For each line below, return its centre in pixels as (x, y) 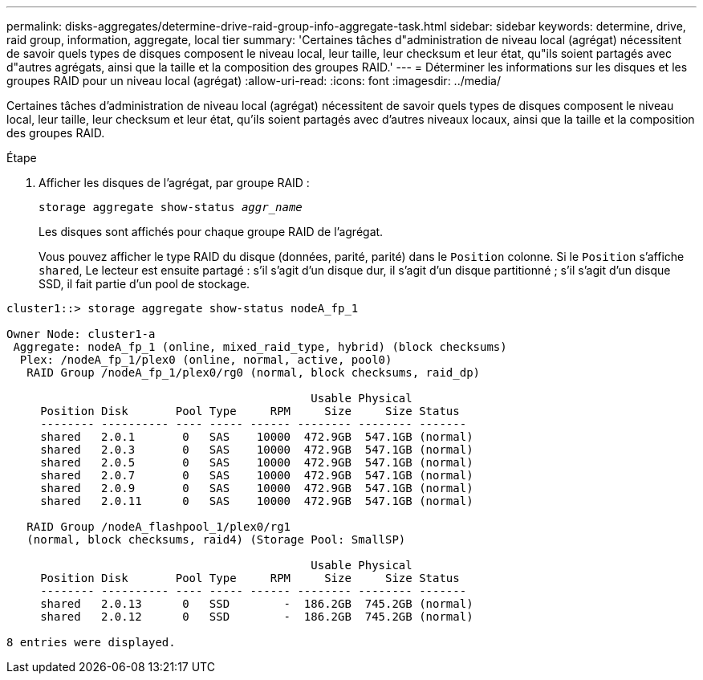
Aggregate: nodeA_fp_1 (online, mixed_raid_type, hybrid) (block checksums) (260, 347)
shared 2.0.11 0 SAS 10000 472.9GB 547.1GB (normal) (257, 501)
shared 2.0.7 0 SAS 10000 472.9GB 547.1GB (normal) (257, 475)
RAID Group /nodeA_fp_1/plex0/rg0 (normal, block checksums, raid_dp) (254, 373)
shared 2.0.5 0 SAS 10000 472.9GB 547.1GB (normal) (257, 462)
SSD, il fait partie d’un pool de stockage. (144, 284)
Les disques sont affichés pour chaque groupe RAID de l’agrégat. (211, 232)
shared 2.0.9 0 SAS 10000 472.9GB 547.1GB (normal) (257, 488)
